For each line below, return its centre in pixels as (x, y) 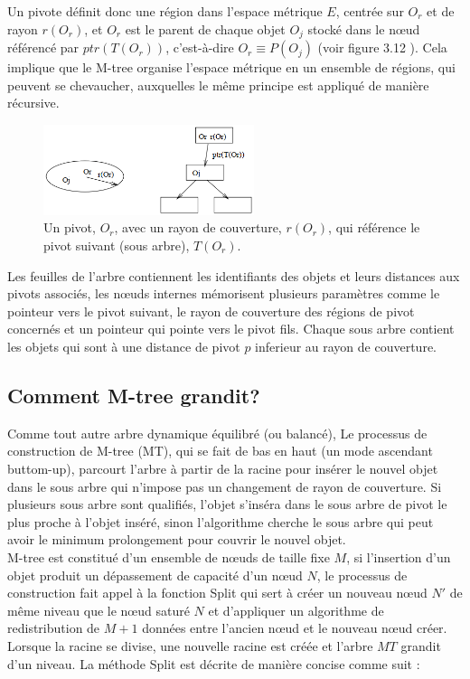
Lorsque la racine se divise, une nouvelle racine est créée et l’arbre (190, 645)
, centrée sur (370, 11)
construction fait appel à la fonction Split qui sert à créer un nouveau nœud (217, 593)
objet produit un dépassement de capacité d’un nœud (155, 575)
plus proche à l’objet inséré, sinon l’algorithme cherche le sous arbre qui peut (221, 521)
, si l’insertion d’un (399, 556)
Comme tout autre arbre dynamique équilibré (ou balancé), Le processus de (217, 433)
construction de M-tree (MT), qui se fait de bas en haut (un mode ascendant (220, 451)
